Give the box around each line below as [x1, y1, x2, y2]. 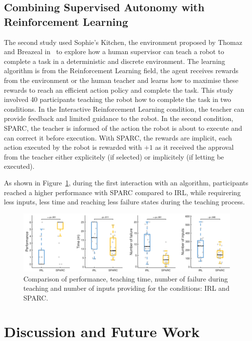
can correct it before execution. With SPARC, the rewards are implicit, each [4, 132, 232, 142]
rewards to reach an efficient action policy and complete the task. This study [4, 84, 233, 95]
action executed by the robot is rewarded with [4, 142, 142, 152]
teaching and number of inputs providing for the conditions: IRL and [23, 283, 230, 293]
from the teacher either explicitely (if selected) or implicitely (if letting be [4, 151, 224, 161]
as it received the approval [155, 142, 234, 152]
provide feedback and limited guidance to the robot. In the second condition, [4, 113, 233, 123]
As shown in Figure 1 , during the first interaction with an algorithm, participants [4, 177, 249, 187]
